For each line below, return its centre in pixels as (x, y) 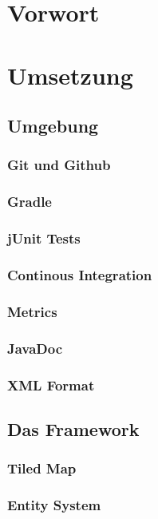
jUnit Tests (44, 238)
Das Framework (73, 428)
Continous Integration (80, 274)
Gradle (30, 202)
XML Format (51, 384)
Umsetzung (70, 75)
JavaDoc (35, 348)
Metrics (32, 311)
